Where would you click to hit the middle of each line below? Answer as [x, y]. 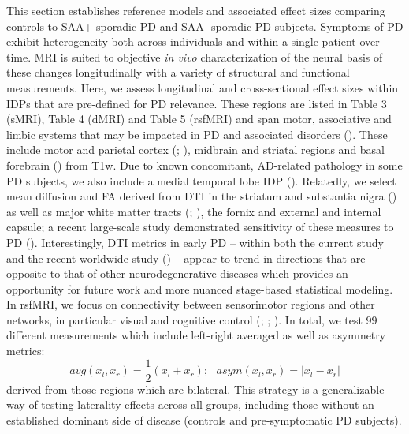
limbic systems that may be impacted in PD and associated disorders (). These [197, 134]
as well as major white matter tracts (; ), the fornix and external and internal [194, 211]
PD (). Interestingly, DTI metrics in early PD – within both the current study [195, 242]
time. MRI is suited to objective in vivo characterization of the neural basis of [195, 56]
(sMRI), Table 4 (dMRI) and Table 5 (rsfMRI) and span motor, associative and [199, 119]
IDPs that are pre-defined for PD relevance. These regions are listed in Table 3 [197, 103]
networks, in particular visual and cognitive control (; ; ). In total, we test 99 [192, 319]
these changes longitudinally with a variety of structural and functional [178, 72]
